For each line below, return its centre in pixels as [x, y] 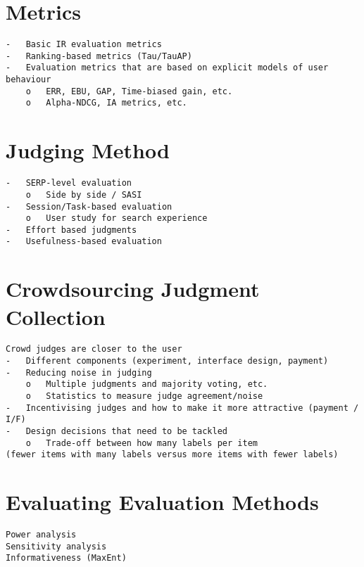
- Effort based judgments [71, 230]
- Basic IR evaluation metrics [84, 45]
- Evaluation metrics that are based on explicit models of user [167, 68]
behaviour [29, 80]
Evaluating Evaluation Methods [162, 502]
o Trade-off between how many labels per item [142, 443]
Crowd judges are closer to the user [94, 349]
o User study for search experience [117, 218]
